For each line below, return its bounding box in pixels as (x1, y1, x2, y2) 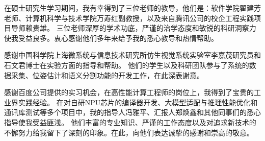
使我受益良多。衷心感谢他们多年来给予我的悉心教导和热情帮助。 (4, 32, 218, 43)
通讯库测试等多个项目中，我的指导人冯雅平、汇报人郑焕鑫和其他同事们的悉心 (4, 107, 261, 118)
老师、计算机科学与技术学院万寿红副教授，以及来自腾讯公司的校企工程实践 (4, 12, 254, 23)
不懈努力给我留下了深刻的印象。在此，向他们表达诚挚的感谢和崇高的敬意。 (4, 127, 254, 137)
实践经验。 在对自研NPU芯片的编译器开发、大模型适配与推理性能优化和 (18, 97, 258, 107)
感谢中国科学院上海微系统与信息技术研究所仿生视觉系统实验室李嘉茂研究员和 (4, 50, 261, 60)
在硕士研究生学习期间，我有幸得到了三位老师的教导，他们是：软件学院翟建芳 (4, 3, 261, 13)
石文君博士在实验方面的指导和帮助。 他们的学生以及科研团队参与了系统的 (4, 59, 249, 70)
